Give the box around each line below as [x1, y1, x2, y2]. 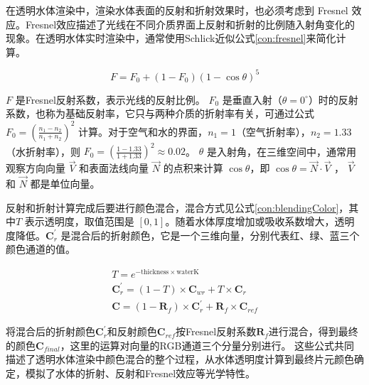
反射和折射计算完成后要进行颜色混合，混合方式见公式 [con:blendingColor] [6, 200, 339, 215]
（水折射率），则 [6, 143, 80, 158]
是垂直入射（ [222, 92, 282, 107]
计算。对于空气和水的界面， [78, 124, 208, 139]
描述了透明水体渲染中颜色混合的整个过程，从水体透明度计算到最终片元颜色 [6, 352, 354, 367]
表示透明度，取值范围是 [24, 214, 134, 229]
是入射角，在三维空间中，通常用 [206, 143, 356, 158]
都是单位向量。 [30, 176, 100, 191]
